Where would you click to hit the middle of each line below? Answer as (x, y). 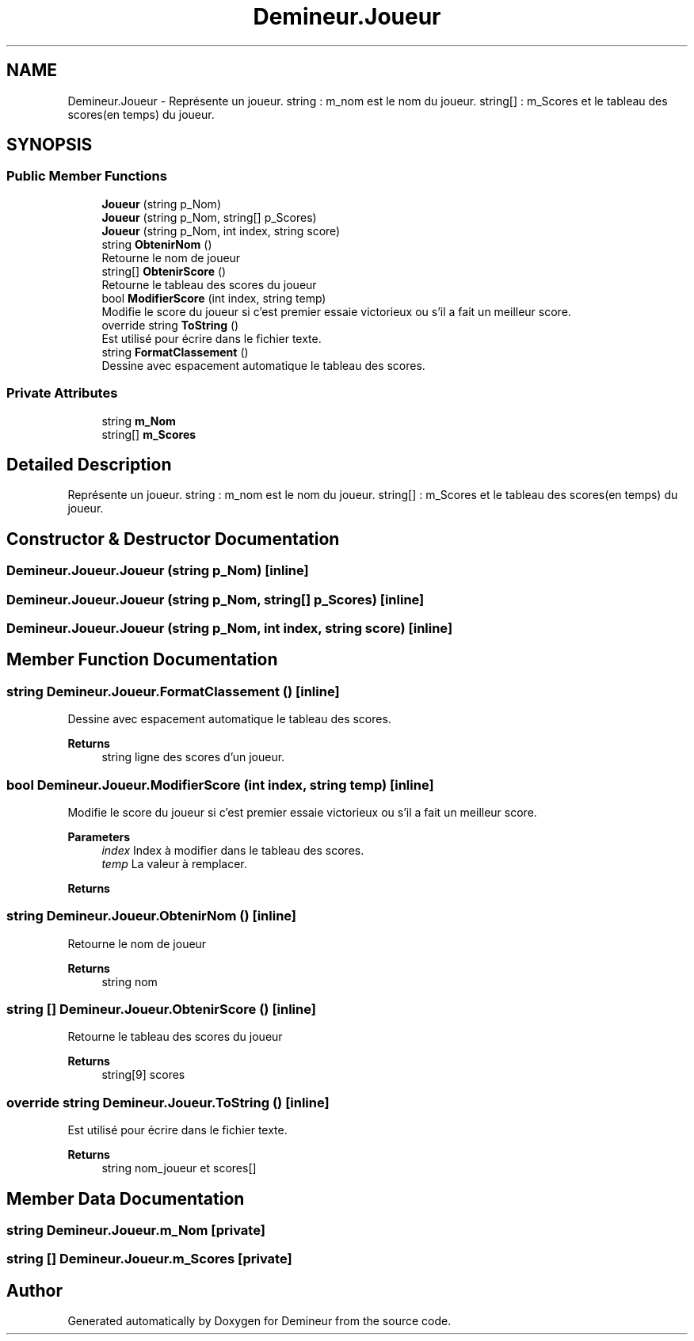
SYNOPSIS (50, 145)
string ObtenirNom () (157, 244)
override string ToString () (170, 325)
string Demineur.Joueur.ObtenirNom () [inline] (152, 916)
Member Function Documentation (142, 660)
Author (34, 1290)
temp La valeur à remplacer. (174, 863)
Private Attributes (62, 393)
